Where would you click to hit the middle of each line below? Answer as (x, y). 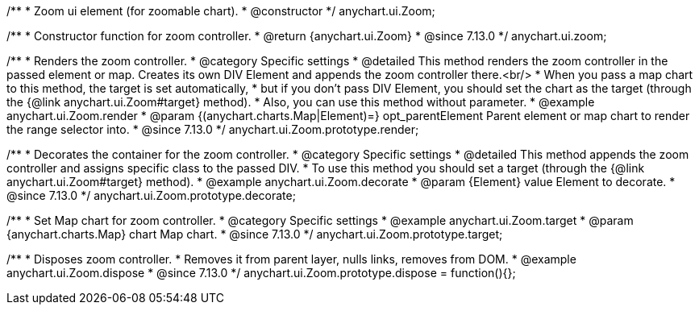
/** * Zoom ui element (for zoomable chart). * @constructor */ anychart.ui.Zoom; (221, 11)
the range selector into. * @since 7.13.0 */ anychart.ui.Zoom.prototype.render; (213, 129)
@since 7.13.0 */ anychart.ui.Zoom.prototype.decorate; (151, 195)
